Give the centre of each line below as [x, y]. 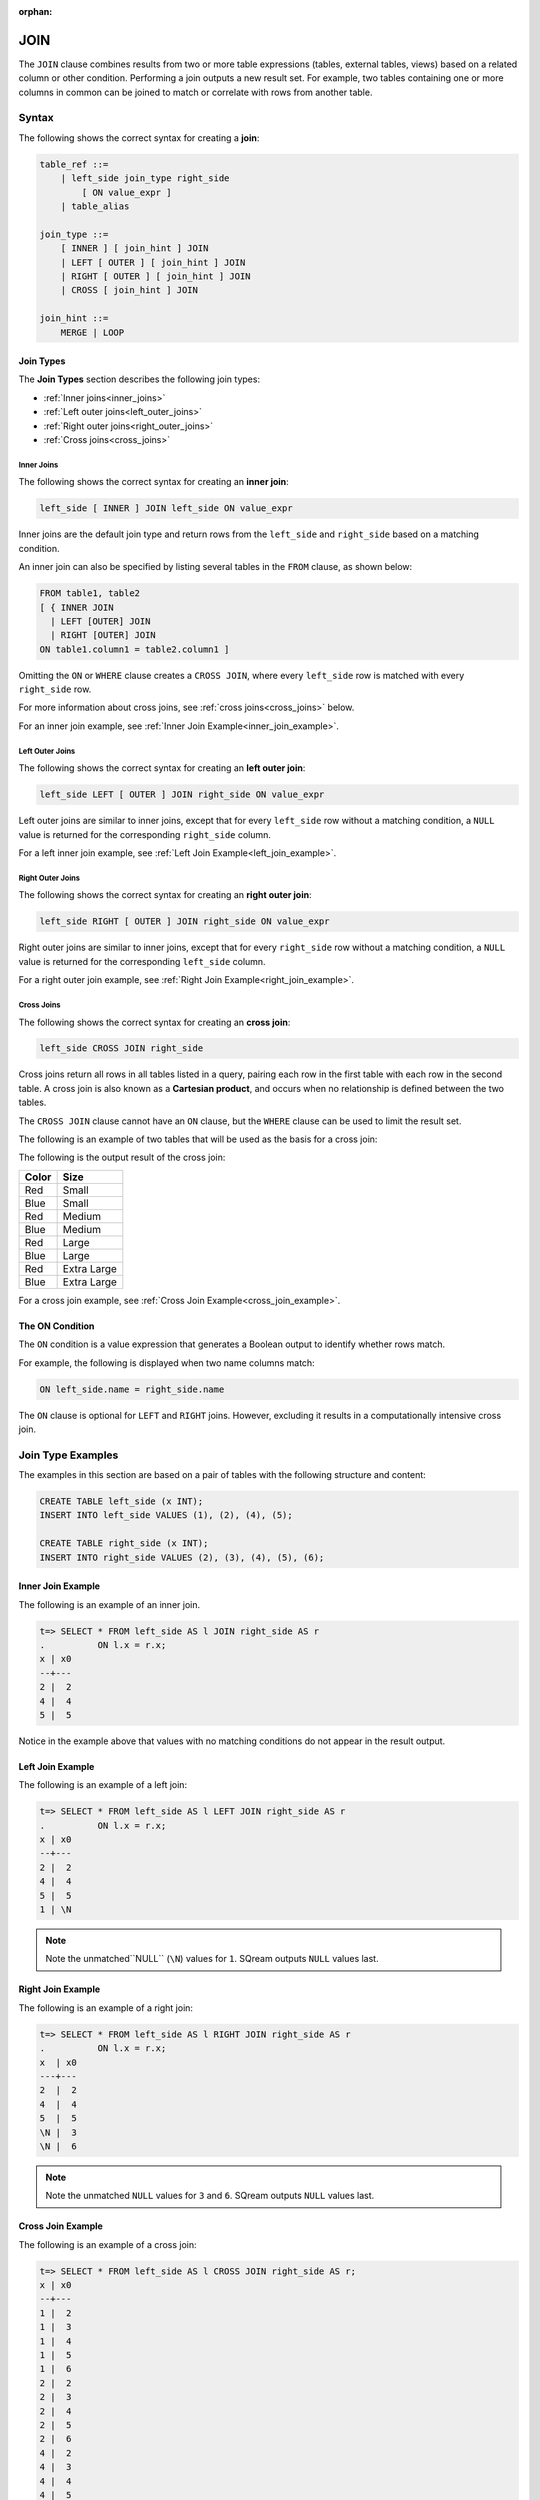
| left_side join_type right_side [145, 178]
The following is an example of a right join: [106, 2007]
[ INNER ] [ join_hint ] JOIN [134, 248]
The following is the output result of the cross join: [122, 1157]
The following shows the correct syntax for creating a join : [139, 137]
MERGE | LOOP [92, 332]
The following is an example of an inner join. [109, 1604]
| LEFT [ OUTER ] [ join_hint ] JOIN [153, 262]
